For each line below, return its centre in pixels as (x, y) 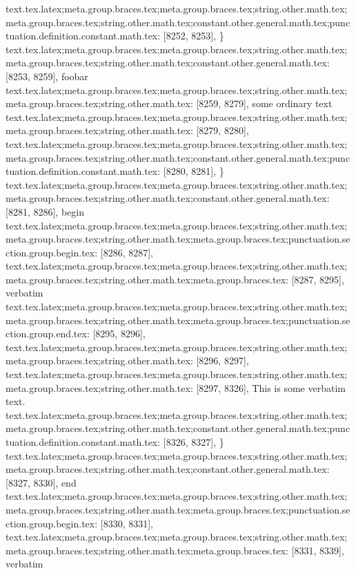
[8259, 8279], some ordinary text (264, 103)
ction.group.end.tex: (48, 334)
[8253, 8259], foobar (47, 76)
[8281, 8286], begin (45, 211)
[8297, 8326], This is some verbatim (271, 387)
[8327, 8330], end (41, 482)
